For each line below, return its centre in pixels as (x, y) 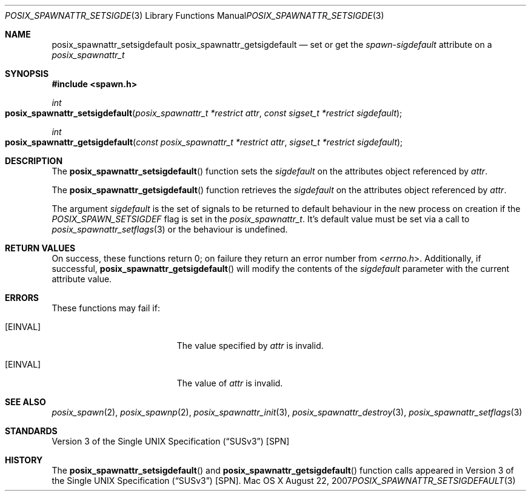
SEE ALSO (25, 402)
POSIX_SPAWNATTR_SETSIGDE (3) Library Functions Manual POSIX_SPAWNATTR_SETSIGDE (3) (195, 15)
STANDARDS (31, 431)
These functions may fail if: (106, 308)
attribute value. (82, 279)
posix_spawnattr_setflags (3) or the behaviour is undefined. (170, 229)
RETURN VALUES (40, 248)
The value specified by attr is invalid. (250, 346)
